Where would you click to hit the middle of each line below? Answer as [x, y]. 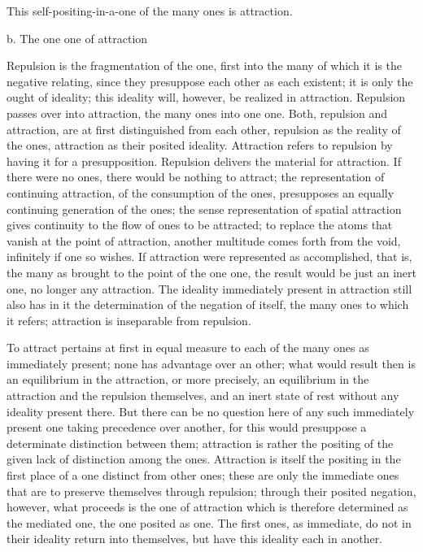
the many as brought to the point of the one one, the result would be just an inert [211, 272]
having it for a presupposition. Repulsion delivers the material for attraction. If [204, 161]
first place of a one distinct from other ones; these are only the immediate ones [203, 475]
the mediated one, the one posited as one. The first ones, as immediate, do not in [209, 522]
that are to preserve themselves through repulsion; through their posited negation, [211, 491]
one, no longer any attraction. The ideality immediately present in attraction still [209, 288]
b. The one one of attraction [77, 38]
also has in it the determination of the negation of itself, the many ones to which [208, 304]
